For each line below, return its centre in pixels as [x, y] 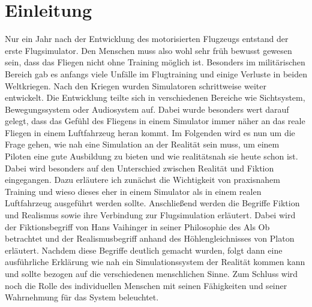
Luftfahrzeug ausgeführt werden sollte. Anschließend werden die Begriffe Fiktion [152, 203]
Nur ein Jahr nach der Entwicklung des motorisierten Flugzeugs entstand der [147, 39]
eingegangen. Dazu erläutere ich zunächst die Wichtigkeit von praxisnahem [142, 180]
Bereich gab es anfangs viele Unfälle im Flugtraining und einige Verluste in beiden [156, 73]
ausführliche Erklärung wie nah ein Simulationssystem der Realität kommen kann [155, 262]
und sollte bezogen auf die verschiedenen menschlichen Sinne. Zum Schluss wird [151, 273]
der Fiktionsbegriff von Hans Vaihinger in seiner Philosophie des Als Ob [137, 226]
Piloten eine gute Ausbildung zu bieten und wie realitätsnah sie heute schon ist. [151, 156]
